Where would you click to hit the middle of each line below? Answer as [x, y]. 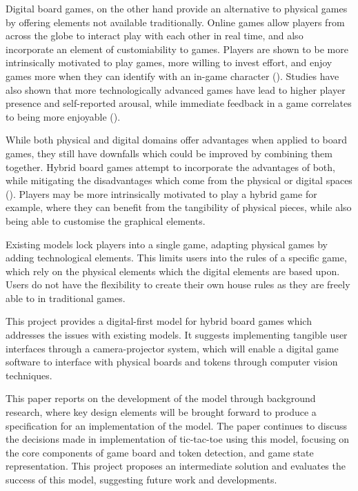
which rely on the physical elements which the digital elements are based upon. [173, 271]
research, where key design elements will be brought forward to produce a [161, 412]
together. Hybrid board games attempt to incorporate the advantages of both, [170, 167]
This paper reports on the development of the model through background [161, 398]
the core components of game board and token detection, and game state [160, 452]
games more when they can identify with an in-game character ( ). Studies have [172, 76]
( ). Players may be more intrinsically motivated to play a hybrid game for [161, 193]
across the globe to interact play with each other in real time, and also [155, 36]
